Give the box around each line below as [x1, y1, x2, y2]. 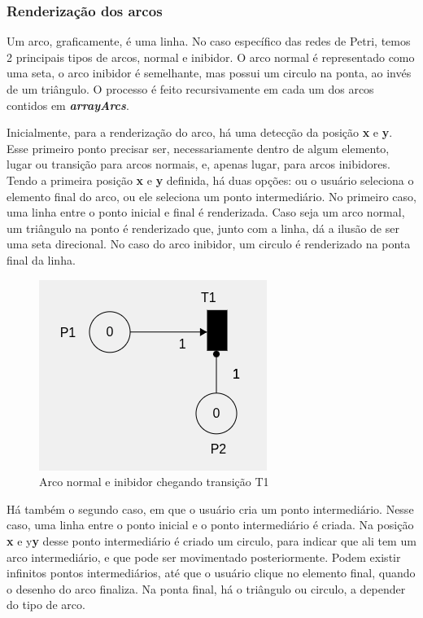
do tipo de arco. [7, 596, 85, 613]
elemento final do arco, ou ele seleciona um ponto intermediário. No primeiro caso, [7, 187, 416, 204]
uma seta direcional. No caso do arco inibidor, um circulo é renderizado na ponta [7, 235, 411, 252]
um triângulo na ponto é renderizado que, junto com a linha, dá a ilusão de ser [7, 219, 399, 236]
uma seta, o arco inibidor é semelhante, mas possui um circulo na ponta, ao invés [7, 64, 412, 81]
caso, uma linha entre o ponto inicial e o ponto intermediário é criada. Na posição [7, 516, 414, 533]
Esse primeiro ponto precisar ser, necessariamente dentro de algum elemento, [7, 139, 390, 156]
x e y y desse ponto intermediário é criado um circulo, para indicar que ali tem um [7, 532, 416, 549]
